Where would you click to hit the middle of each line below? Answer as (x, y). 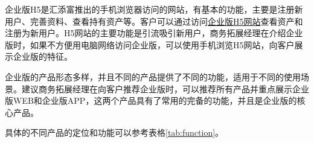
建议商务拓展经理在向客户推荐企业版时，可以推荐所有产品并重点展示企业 (165, 88)
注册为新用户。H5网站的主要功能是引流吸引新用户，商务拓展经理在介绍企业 (154, 33)
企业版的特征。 (43, 56)
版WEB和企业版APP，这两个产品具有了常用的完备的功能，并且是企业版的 (151, 100)
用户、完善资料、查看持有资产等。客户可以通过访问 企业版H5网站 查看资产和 (154, 21)
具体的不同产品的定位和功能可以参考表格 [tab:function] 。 (114, 132)
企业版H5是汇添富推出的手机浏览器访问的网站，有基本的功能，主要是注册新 (154, 9)
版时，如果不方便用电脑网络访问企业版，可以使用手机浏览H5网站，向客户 (150, 44)
